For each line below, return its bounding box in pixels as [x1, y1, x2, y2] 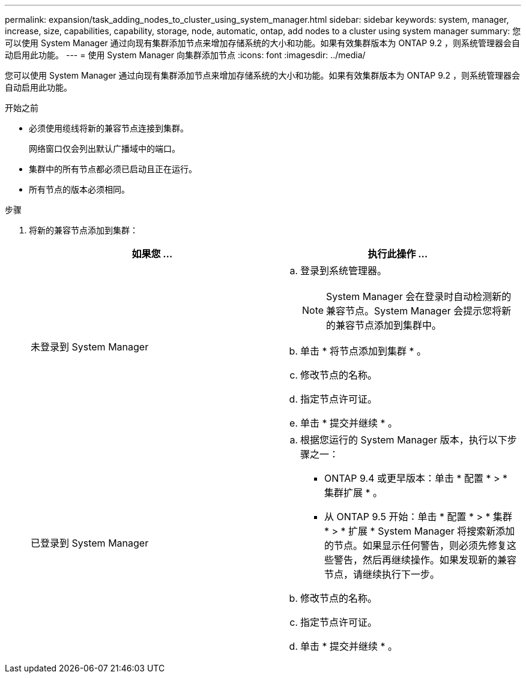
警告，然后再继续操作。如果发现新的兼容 [334, 554, 517, 566]
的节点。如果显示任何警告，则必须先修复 [324, 539, 507, 551]
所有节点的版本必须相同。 [29, 184, 130, 194]
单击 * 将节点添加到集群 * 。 [300, 345, 427, 357]
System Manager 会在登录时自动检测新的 [326, 290, 512, 302]
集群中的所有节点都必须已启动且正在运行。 [29, 164, 197, 174]
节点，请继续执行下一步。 [324, 568, 440, 580]
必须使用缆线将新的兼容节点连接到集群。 [29, 123, 189, 133]
